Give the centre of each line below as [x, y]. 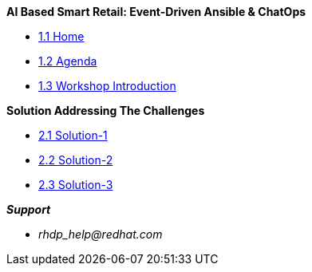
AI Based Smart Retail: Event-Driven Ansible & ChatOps [156, 12]
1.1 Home [61, 36]
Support [29, 209]
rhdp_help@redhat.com [101, 234]
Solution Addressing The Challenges [106, 110]
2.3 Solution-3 [76, 185]
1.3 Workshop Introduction [107, 86]
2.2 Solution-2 [76, 160]
